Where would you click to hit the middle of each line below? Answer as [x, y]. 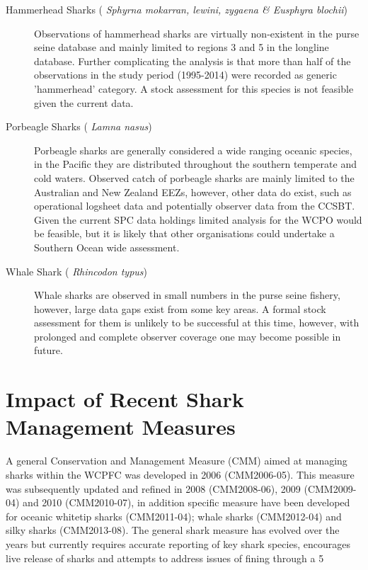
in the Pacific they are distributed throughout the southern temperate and [195, 164]
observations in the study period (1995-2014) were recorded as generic [185, 75]
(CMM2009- [330, 488]
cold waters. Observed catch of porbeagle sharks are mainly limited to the [194, 177]
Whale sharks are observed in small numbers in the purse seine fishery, [187, 295]
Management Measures [121, 427]
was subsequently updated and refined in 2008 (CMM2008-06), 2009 [153, 488]
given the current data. [84, 102]
